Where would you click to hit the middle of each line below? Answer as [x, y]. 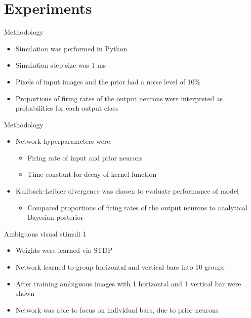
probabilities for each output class [67, 108]
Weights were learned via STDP [64, 250]
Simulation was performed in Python [71, 48]
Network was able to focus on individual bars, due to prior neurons [117, 309]
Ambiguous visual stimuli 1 [45, 233]
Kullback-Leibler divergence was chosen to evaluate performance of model [127, 191]
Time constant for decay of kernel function [92, 174]
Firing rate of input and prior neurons [85, 157]
